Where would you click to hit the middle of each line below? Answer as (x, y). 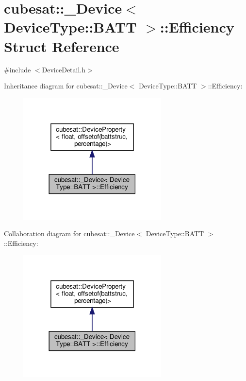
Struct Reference (62, 46)
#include (17, 69)
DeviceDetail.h (64, 69)
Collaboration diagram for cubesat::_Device (69, 234)
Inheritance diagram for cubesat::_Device (66, 86)
